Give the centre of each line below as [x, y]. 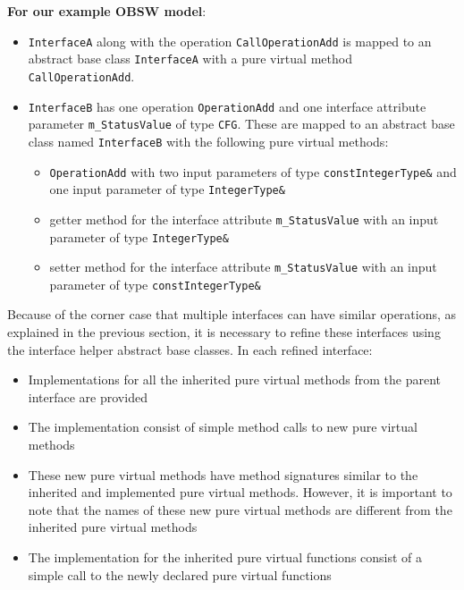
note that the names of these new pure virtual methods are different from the [240, 509]
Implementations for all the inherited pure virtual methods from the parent [235, 379]
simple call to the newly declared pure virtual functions [180, 574]
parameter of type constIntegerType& [155, 284]
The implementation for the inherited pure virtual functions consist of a [225, 557]
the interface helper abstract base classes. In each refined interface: [190, 349]
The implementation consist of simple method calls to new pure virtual [223, 427]
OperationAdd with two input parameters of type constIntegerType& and [253, 171]
